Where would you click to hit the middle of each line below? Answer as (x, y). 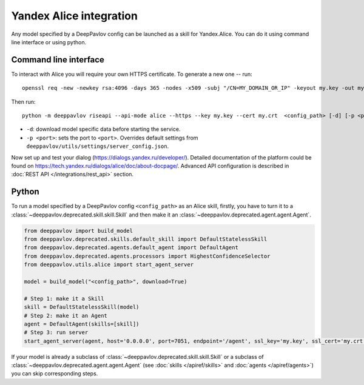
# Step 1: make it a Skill (64, 298)
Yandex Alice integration (74, 16)
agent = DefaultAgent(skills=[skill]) (82, 324)
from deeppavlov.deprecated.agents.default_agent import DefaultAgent (131, 248)
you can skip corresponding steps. (55, 373)
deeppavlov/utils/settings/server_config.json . (98, 146)
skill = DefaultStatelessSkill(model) (82, 307)
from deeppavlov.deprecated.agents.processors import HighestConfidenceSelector (147, 256)
